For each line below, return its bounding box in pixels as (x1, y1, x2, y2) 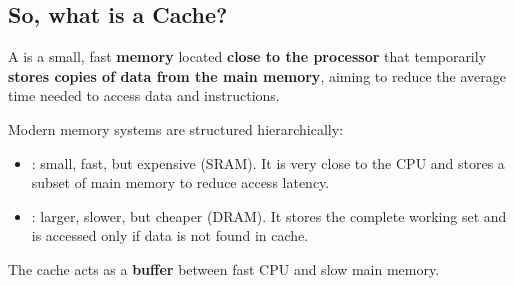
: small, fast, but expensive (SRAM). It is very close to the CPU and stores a (31, 152, 505, 173)
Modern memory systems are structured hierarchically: (8, 118, 344, 139)
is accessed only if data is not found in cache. (31, 225, 309, 246)
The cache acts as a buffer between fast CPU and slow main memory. (8, 258, 440, 279)
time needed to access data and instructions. (8, 85, 280, 106)
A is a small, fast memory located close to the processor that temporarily (8, 46, 487, 67)
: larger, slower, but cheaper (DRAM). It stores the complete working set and (31, 205, 507, 226)
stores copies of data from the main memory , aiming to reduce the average (8, 65, 506, 86)
